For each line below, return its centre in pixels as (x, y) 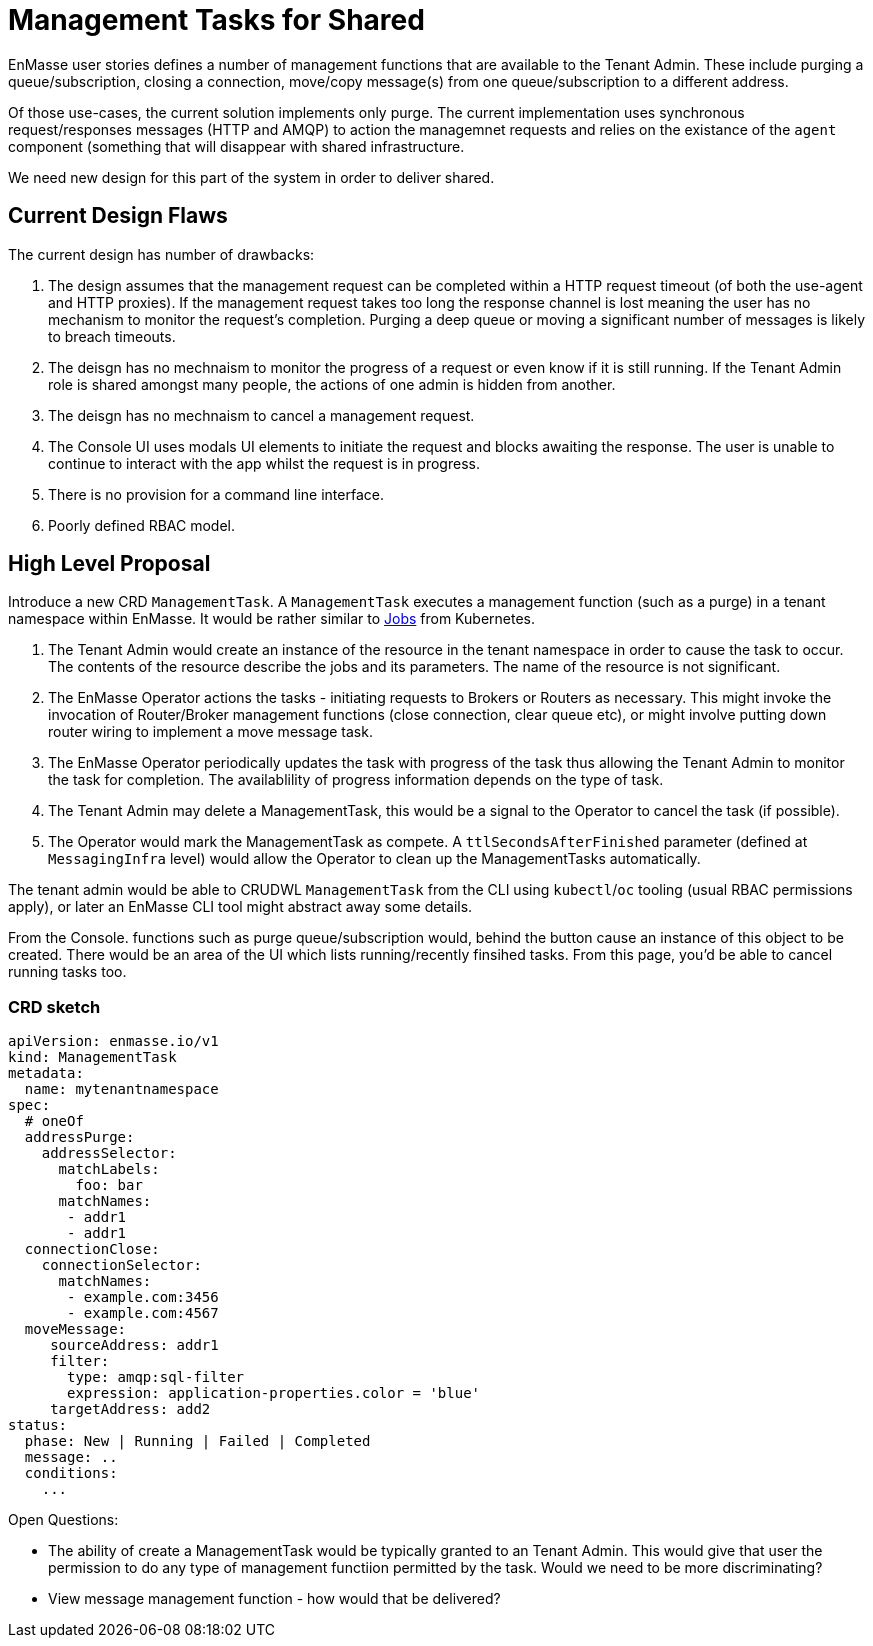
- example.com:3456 (143, 1297)
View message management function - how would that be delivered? (274, 1599)
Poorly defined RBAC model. (141, 525)
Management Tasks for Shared (216, 20)
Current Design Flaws (118, 216)
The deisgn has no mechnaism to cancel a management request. (261, 415)
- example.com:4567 (143, 1313)
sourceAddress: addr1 (134, 1345)
